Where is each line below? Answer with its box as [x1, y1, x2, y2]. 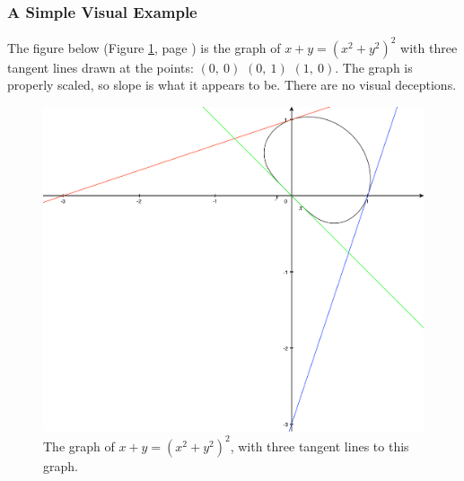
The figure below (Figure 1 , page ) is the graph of [7, 38, 281, 57]
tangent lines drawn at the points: [7, 57, 194, 76]
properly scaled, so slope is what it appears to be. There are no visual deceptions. [7, 75, 457, 94]
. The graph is [335, 57, 413, 76]
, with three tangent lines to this [230, 436, 409, 455]
